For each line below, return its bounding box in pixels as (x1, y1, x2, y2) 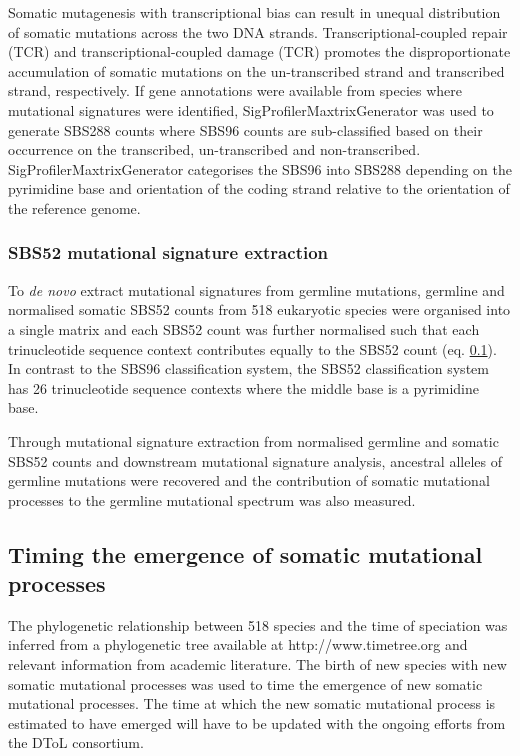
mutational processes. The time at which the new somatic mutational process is (8, 693, 496, 714)
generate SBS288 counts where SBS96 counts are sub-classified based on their (8, 119, 483, 140)
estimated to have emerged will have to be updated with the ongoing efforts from (8, 712, 506, 733)
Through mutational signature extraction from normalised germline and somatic (8, 430, 499, 451)
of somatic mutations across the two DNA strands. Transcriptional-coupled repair (8, 21, 508, 42)
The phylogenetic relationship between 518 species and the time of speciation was (8, 614, 508, 635)
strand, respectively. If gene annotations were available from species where (8, 80, 462, 101)
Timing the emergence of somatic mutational (8, 538, 483, 569)
